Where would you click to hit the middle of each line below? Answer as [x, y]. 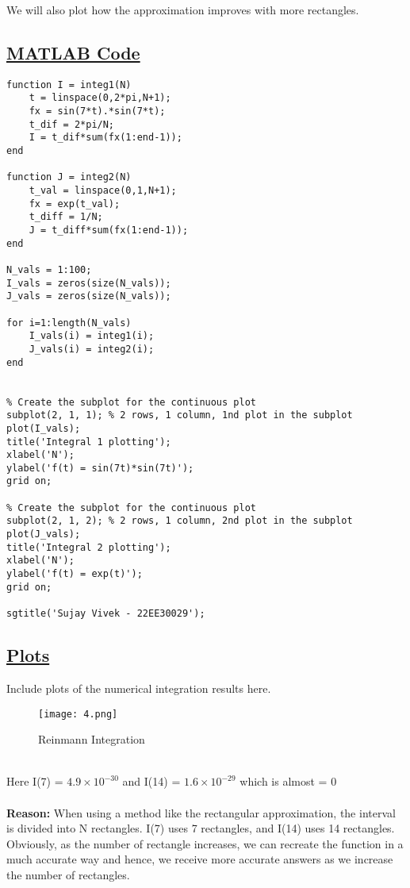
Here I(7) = [35, 781]
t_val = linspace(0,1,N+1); [103, 191]
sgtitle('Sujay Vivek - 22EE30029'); [106, 614]
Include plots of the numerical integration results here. [139, 688]
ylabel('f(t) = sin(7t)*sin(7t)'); [100, 468]
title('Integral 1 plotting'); [89, 442]
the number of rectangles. [68, 874]
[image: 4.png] [78, 714]
